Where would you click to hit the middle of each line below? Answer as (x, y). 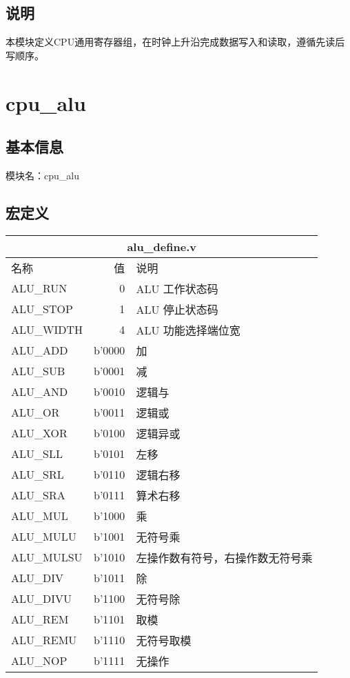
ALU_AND (40, 392)
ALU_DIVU (42, 599)
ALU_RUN (39, 288)
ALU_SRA (38, 495)
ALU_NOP (39, 661)
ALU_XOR (39, 433)
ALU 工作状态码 (177, 288)
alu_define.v (162, 246)
